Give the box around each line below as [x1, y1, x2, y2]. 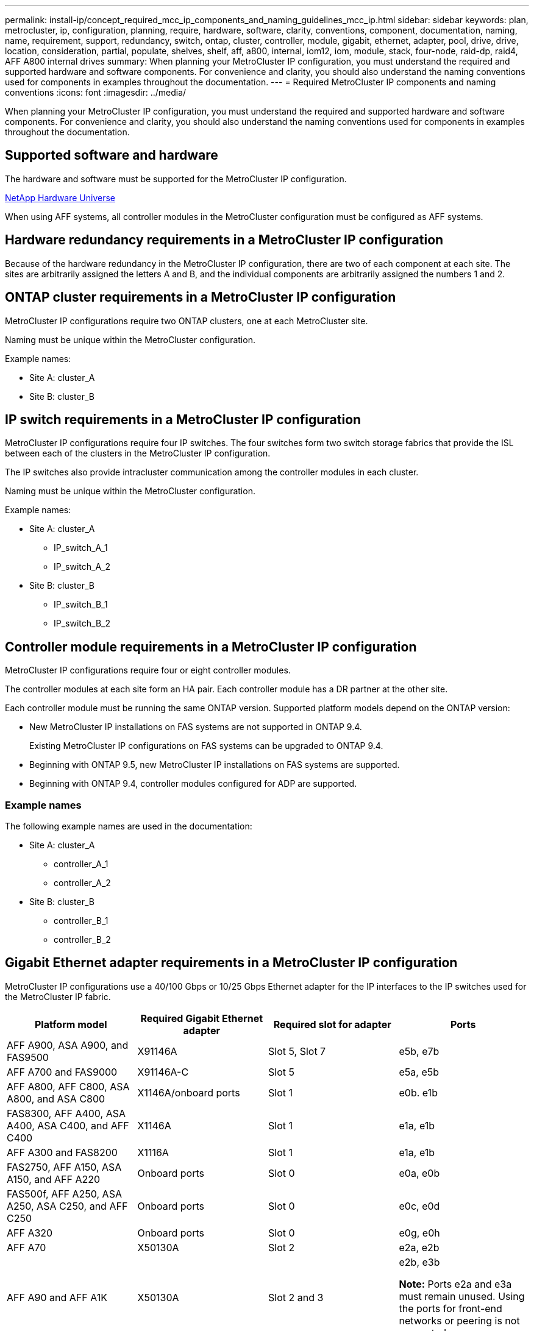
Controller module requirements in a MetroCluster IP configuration [5, 639, 417, 655]
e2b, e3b [399, 1255, 440, 1268]
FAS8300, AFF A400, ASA [7, 1107, 126, 1120]
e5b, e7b [399, 1045, 440, 1057]
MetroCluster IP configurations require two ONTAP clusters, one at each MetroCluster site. [5, 315, 368, 326]
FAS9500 [7, 1051, 49, 1063]
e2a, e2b [399, 1241, 440, 1254]
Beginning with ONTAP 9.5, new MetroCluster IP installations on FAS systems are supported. [29, 759, 400, 770]
